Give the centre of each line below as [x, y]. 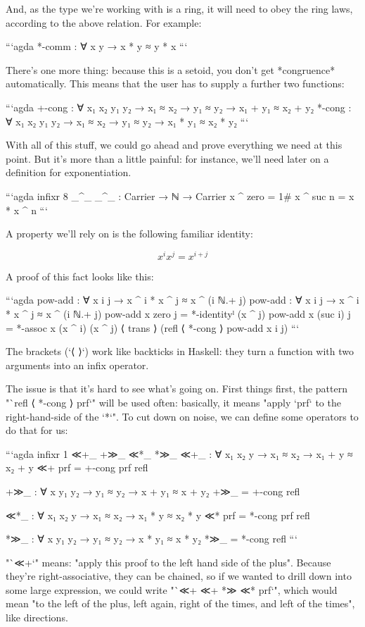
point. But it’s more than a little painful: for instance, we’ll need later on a [167, 158]
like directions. [37, 617]
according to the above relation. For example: [104, 22]
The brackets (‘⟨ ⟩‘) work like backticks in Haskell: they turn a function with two [180, 351]
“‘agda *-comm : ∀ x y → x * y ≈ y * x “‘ [97, 46]
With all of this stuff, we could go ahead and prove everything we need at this [174, 145]
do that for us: [37, 430]
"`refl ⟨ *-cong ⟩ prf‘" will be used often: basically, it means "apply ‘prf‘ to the [173, 402]
